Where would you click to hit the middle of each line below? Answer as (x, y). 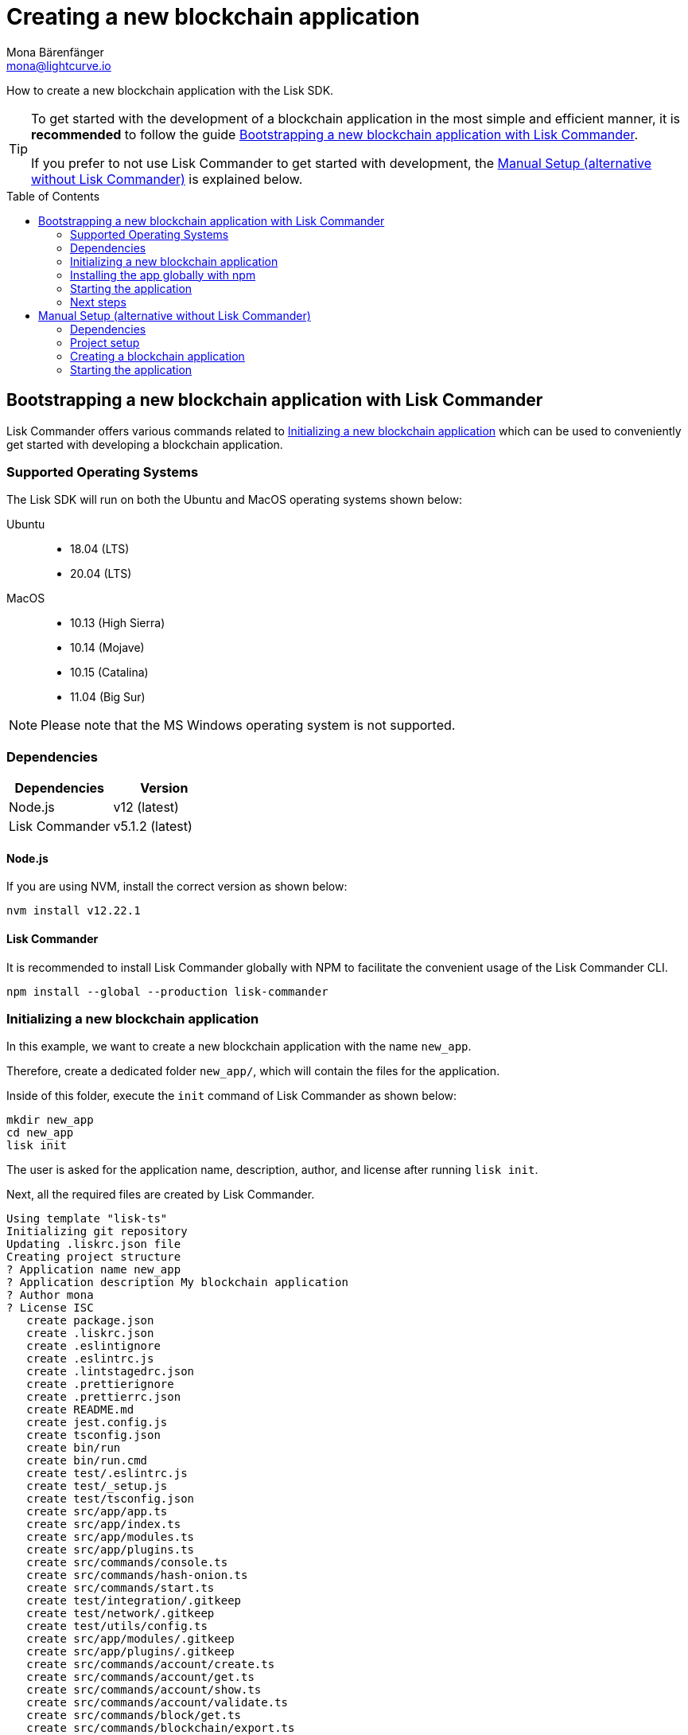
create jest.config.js (97, 1423)
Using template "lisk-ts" (87, 1219)
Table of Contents (53, 196)
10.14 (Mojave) (107, 648)
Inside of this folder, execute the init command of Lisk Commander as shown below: (232, 1096)
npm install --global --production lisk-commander (167, 991)
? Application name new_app (94, 1270)
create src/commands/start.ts (120, 1588)
